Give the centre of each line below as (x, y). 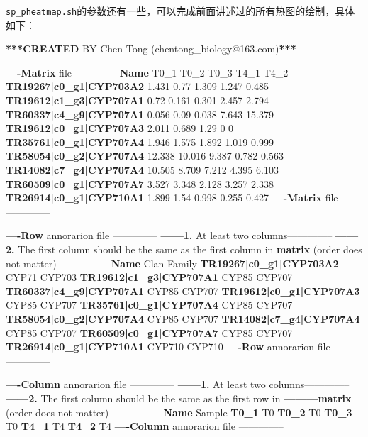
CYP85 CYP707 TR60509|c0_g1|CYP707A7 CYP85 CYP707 (149, 332)
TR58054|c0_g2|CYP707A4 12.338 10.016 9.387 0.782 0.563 (145, 156)
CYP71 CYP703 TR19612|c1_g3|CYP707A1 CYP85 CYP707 (149, 277)
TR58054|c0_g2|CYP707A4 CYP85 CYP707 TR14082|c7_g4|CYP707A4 (183, 318)
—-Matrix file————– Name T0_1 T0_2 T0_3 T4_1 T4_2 (147, 72)
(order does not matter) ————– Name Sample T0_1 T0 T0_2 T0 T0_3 (179, 412)
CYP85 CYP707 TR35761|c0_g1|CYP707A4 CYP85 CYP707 (149, 305)
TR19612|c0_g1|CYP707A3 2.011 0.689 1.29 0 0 (120, 128)
